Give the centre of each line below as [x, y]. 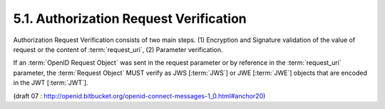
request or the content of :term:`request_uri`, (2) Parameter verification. [118, 49]
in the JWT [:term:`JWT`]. [51, 83]
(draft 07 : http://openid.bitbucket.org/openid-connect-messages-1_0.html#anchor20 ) [139, 95]
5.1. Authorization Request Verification [130, 19]
